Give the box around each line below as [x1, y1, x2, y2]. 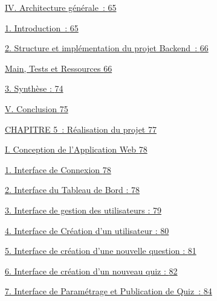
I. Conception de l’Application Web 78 [5, 143, 147, 156]
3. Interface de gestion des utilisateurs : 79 [5, 203, 161, 216]
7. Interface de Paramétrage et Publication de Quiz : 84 [5, 285, 212, 297]
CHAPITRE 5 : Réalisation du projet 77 [5, 122, 157, 135]
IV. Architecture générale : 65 [5, 1, 117, 13]
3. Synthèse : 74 [5, 82, 63, 95]
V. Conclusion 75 [5, 102, 68, 115]
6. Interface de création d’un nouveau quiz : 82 [5, 264, 178, 277]
